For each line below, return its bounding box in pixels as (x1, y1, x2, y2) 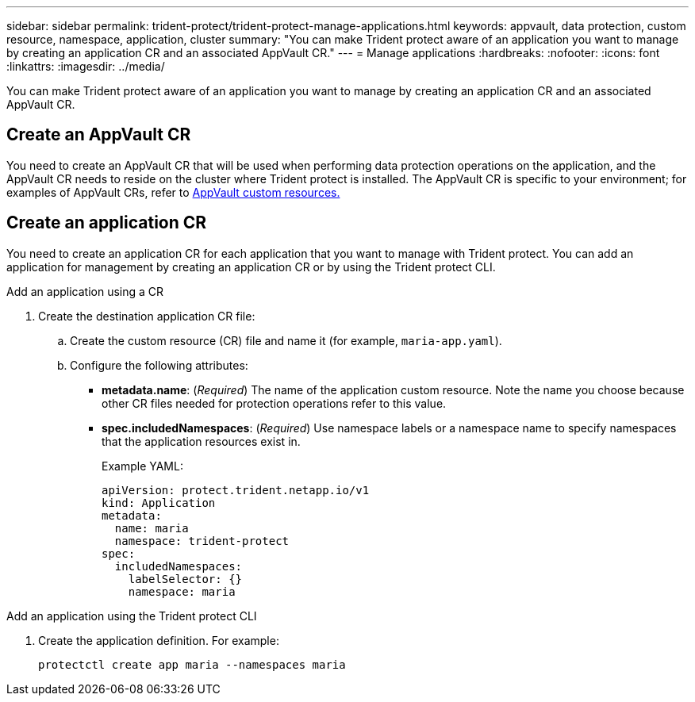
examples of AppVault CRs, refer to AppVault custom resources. (6, 185, 340, 199)
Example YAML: (102, 458, 183, 473)
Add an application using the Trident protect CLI (6, 608, 257, 623)
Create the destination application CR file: (38, 309, 255, 323)
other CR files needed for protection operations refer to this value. (102, 396, 447, 410)
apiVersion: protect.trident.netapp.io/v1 (102, 483, 370, 497)
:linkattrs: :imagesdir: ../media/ (6, 59, 165, 73)
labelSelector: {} (128, 572, 243, 585)
